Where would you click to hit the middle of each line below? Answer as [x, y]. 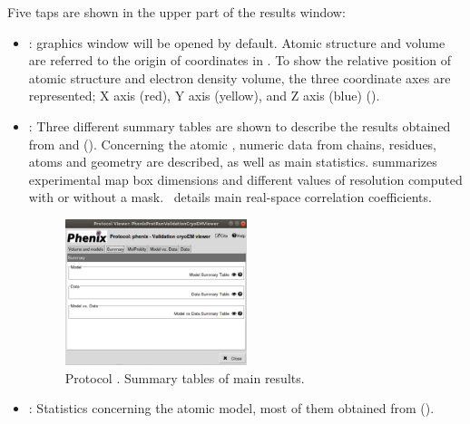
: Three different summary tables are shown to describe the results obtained [240, 125]
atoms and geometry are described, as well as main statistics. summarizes [233, 162]
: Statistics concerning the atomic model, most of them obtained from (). [231, 408]
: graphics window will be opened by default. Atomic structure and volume [237, 42]
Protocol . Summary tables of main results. [185, 377]
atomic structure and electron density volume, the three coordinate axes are [240, 77]
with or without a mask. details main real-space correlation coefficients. [230, 197]
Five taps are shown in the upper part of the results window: [176, 12]
